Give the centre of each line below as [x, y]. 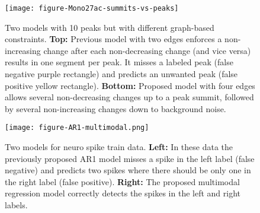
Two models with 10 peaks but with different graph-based [110, 27]
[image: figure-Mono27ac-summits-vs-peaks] [92, 8]
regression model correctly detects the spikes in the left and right [123, 193]
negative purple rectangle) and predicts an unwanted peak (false [121, 74]
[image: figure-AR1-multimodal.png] [77, 128]
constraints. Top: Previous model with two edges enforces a [113, 39]
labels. [16, 205]
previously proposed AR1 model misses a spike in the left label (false [130, 158]
